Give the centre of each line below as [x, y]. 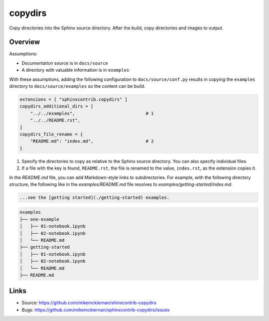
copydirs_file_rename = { [51, 134]
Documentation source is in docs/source [65, 63]
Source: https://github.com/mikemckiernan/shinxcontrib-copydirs [89, 303]
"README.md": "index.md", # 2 [92, 141]
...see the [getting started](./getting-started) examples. [95, 197]
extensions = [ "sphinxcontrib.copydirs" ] [74, 99]
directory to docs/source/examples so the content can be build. [77, 86]
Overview [25, 42]
